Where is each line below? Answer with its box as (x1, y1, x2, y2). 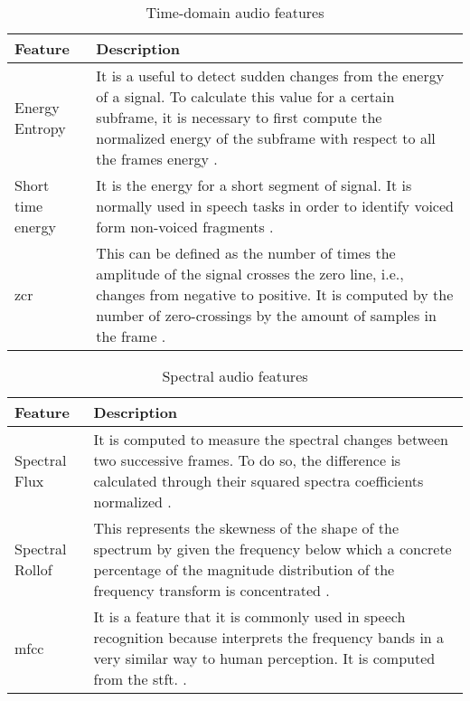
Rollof (14, 559, 52, 580)
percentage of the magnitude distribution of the (93, 559, 395, 580)
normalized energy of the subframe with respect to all (96, 128, 436, 148)
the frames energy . (96, 148, 218, 169)
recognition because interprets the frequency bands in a (93, 627, 445, 648)
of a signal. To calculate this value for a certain (96, 86, 395, 107)
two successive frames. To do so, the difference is (93, 450, 401, 470)
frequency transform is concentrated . (93, 580, 330, 601)
